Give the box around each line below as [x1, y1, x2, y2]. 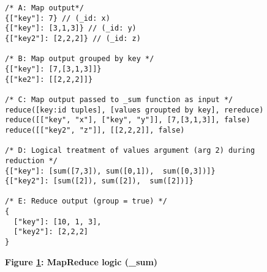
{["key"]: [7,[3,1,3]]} [5, 64, 102, 73]
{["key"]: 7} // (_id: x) [5, 13, 110, 23]
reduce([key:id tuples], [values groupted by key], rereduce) [5, 105, 264, 114]
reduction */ [5, 156, 58, 165]
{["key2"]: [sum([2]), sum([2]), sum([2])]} [5, 177, 194, 186]
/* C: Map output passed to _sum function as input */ [5, 95, 233, 104]
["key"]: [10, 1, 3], [13, 217, 102, 226]
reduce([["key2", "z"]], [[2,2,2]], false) [5, 125, 185, 134]
